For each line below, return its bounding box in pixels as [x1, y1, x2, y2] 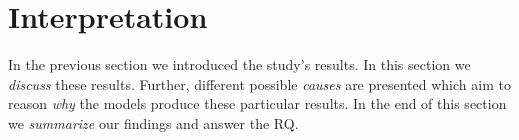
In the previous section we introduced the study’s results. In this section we [8, 54, 471, 75]
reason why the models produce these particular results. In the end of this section [8, 93, 507, 114]
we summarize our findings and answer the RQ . [8, 112, 299, 133]
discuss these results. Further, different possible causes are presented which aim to [8, 73, 511, 94]
